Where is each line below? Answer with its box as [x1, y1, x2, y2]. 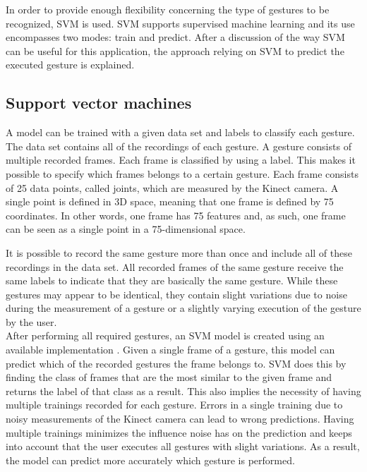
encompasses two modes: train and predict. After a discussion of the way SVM [6, 30, 345, 44]
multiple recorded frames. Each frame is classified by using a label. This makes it [6, 152, 356, 167]
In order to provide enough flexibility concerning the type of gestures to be [6, 2, 330, 16]
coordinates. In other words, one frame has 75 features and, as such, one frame [6, 207, 346, 222]
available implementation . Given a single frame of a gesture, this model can [6, 342, 335, 357]
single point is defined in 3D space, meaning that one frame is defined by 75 [6, 194, 334, 209]
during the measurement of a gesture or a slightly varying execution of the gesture [6, 301, 361, 315]
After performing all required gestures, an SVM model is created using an [6, 328, 325, 343]
